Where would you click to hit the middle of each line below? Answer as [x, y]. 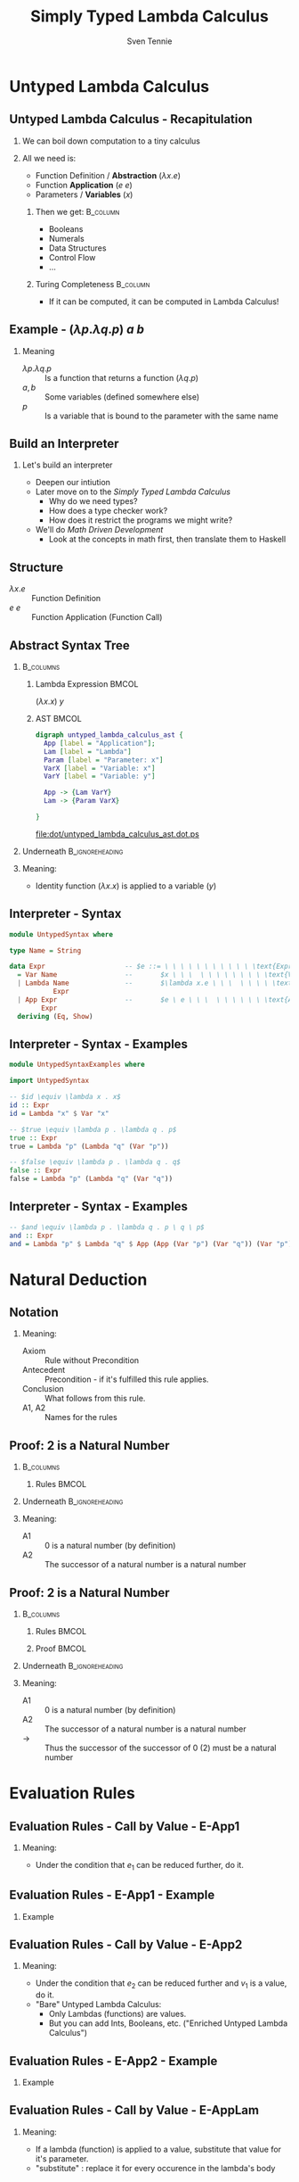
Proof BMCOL [61, 1649]
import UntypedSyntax [49, 1081]
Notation [34, 1313]
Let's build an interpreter [67, 465]
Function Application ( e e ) [84, 185]
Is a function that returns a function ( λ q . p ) [121, 377]
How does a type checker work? [108, 511]
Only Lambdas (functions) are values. [117, 2014]
